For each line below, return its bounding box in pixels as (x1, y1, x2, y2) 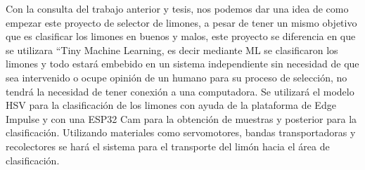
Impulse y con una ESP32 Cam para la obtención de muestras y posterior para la (6, 111, 357, 126)
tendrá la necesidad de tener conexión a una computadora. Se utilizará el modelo (6, 84, 354, 98)
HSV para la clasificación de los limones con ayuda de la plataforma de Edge (6, 98, 336, 112)
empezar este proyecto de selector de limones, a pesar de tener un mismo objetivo (6, 15, 357, 30)
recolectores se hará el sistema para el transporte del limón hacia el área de (6, 138, 330, 153)
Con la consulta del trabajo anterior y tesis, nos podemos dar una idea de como (6, 1, 349, 15)
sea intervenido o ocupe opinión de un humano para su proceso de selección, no (6, 70, 347, 84)
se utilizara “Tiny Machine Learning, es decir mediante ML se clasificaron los (6, 42, 338, 57)
